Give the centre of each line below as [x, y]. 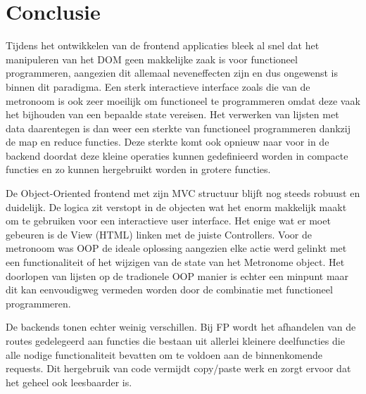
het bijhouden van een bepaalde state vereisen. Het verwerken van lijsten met [172, 114]
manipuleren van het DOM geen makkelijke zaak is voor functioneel [152, 59]
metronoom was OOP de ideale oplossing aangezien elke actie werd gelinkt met [176, 248]
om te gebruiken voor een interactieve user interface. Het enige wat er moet [168, 221]
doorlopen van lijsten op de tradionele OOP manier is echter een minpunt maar [177, 275]
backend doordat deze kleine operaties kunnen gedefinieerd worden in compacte [177, 155]
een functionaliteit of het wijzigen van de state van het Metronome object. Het [175, 262]
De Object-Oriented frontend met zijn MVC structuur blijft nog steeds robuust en [183, 193]
